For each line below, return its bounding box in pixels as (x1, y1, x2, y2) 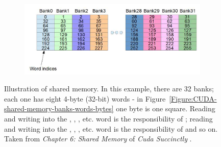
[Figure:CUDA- (169, 93, 217, 104)
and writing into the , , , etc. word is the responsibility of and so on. (4, 123, 218, 134)
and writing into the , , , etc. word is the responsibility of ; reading (4, 113, 213, 124)
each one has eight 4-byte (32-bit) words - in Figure (4, 93, 166, 104)
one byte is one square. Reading (116, 103, 215, 114)
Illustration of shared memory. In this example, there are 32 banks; (4, 83, 214, 94)
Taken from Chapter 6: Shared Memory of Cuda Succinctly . (4, 133, 192, 144)
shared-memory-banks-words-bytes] (4, 103, 114, 114)
